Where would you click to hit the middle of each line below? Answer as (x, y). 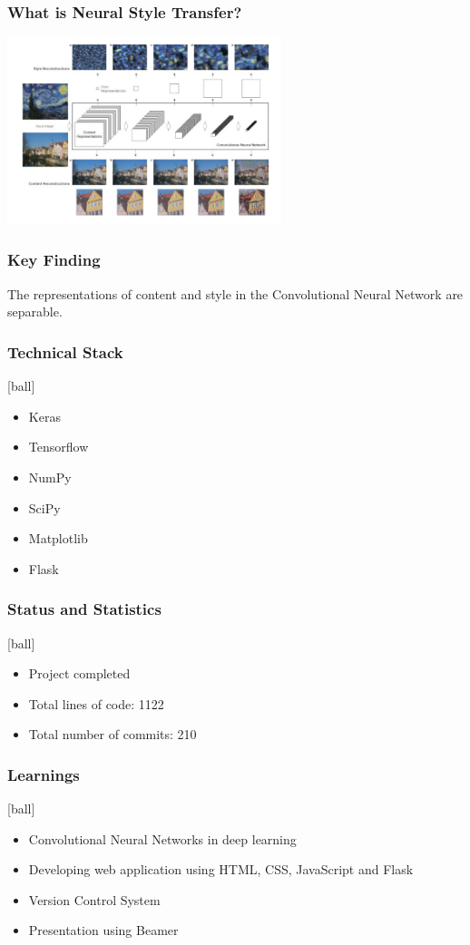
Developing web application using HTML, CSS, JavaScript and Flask (221, 869)
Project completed (79, 673)
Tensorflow (59, 447)
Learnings (44, 774)
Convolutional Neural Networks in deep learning (162, 838)
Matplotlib (58, 538)
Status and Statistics (84, 609)
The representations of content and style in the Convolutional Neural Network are (235, 293)
